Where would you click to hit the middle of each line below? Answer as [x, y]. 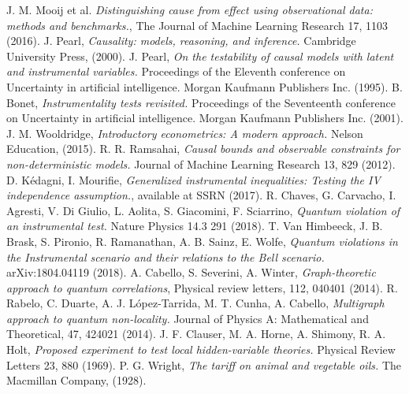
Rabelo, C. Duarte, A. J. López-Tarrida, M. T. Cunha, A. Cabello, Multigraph [195, 303]
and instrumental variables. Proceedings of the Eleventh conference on [176, 71]
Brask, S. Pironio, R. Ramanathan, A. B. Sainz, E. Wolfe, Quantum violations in [202, 241]
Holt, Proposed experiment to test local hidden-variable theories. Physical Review [201, 349]
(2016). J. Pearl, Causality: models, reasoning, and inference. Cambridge [181, 41]
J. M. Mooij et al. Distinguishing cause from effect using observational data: [190, 9]
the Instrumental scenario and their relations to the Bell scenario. [165, 256]
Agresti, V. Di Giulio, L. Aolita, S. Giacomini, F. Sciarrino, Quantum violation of [203, 210]
